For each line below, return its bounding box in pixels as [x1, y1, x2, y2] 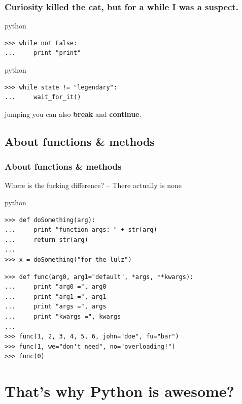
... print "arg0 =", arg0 [5, 283, 107, 291]
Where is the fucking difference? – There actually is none [5, 180, 182, 191]
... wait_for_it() [5, 94, 81, 101]
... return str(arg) [5, 236, 88, 243]
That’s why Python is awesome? [5, 381, 234, 401]
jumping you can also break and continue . [5, 108, 142, 119]
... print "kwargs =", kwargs [5, 313, 121, 320]
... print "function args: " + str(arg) [5, 226, 157, 234]
